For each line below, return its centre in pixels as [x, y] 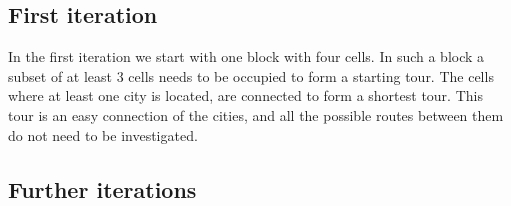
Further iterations [102, 188]
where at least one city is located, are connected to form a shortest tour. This [245, 95]
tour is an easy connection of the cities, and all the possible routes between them [256, 114]
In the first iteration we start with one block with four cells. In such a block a [246, 56]
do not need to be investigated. [103, 134]
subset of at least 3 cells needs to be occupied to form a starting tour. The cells [251, 75]
